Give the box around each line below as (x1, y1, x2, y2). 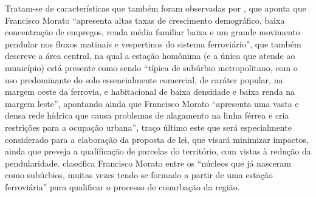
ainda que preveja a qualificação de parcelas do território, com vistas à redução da (5, 145, 311, 157)
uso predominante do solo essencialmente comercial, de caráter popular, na (5, 73, 283, 86)
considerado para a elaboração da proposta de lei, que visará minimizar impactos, (5, 133, 309, 145)
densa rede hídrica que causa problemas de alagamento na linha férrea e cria (5, 109, 289, 122)
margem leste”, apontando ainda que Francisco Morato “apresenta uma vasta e (5, 97, 299, 109)
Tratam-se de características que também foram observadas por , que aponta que (5, 2, 306, 14)
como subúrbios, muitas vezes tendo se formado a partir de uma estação (5, 168, 273, 181)
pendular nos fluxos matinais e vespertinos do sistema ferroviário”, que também (5, 37, 301, 50)
